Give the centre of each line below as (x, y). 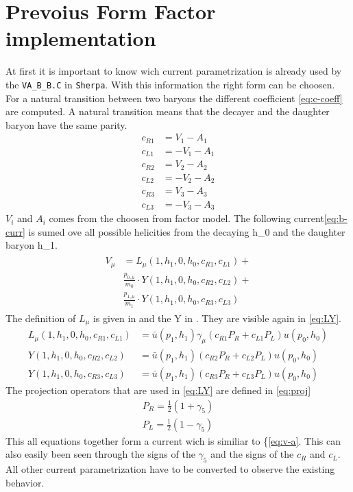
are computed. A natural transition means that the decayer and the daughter (168, 111)
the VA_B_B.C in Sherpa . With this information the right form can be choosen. (170, 84)
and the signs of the (252, 454)
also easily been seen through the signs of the (100, 454)
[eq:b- (336, 218)
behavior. (25, 482)
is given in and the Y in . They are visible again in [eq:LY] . (217, 318)
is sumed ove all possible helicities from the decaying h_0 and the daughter (187, 231)
